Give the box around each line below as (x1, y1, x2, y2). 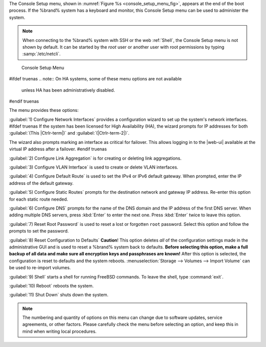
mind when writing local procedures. (22, 328, 97, 334)
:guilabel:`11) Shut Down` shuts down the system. (9, 292, 108, 298)
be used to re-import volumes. (9, 265, 71, 271)
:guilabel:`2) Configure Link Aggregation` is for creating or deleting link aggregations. (9, 155, 182, 161)
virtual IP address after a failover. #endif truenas (9, 146, 107, 152)
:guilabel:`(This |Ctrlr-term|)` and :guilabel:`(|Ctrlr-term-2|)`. (9, 130, 130, 136)
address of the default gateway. (9, 180, 74, 186)
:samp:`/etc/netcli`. (22, 51, 61, 57)
